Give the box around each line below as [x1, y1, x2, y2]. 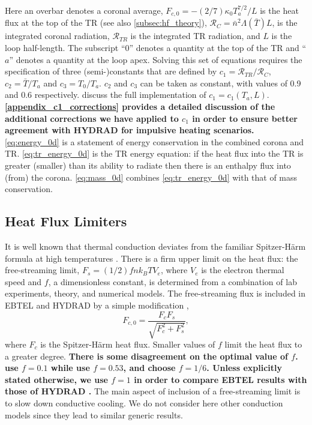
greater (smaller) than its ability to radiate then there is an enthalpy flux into [5, 158, 291, 171]
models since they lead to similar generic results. [5, 408, 183, 421]
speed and [5, 275, 42, 288]
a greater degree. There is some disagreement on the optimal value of [5, 349, 288, 362]
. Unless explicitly [206, 361, 283, 374]
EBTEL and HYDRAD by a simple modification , [5, 298, 189, 311]
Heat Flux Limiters [5, 212, 127, 231]
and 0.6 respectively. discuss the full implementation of [5, 88, 206, 101]
